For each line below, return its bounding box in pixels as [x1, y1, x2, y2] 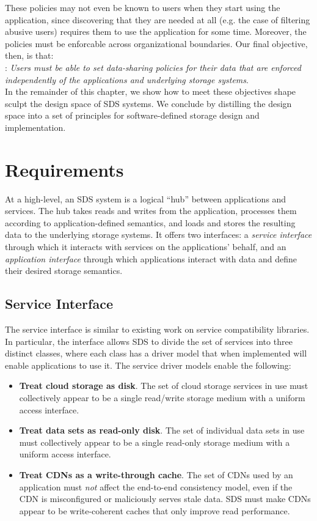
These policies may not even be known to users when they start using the [5, 1, 280, 13]
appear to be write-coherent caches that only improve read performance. [19, 504, 290, 517]
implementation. [5, 120, 66, 133]
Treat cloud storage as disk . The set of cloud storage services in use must [19, 379, 308, 392]
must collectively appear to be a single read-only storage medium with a [19, 435, 290, 448]
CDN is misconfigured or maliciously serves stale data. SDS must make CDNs [19, 492, 311, 505]
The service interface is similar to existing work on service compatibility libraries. [5, 323, 310, 336]
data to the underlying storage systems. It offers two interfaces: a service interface [5, 228, 312, 241]
